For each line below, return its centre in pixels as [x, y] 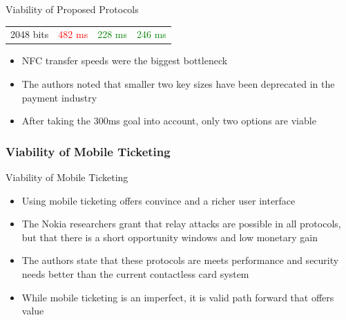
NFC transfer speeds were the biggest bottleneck [125, 60]
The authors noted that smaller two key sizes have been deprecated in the [178, 84]
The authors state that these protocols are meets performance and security [180, 260]
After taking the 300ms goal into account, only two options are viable [169, 121]
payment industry [59, 97]
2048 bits [30, 34]
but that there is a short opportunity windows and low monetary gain [170, 237]
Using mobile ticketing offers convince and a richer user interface [158, 200]
